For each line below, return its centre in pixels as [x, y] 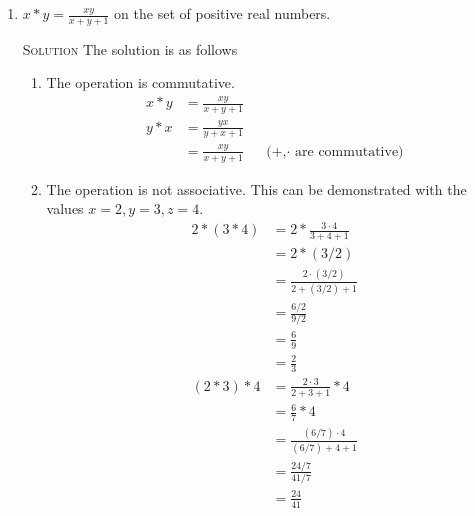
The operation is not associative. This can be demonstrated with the [256, 188]
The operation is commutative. [140, 82]
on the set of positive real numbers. [222, 13]
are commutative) [349, 151]
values [65, 208]
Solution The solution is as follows [130, 48]
